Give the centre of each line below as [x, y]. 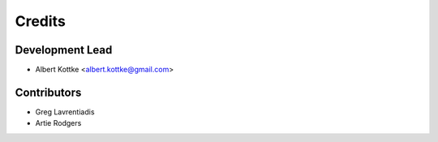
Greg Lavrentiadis [65, 112]
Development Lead [64, 50]
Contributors [48, 92]
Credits [41, 21]
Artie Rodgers [58, 123]
